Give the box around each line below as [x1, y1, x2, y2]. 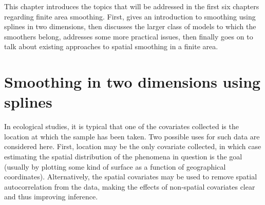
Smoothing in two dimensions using [4, 71, 261, 92]
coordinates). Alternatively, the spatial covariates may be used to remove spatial [4, 171, 257, 182]
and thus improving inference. [4, 191, 98, 202]
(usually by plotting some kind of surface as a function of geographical [4, 161, 226, 172]
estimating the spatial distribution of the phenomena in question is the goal [4, 151, 242, 162]
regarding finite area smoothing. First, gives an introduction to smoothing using [4, 11, 256, 22]
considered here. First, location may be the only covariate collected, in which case [4, 141, 261, 152]
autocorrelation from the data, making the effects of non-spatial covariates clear [4, 181, 255, 192]
